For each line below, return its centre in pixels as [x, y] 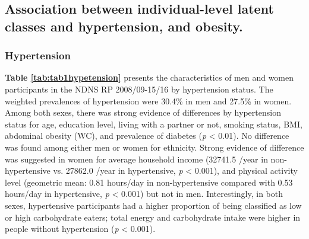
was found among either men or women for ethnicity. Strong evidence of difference [154, 147]
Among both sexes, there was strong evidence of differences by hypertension [143, 112]
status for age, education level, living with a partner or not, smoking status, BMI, [154, 124]
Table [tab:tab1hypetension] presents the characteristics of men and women [149, 77]
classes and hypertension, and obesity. [124, 26]
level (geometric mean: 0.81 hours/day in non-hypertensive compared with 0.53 [149, 182]
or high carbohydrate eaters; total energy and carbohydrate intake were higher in [153, 217]
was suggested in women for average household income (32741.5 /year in [136, 159]
